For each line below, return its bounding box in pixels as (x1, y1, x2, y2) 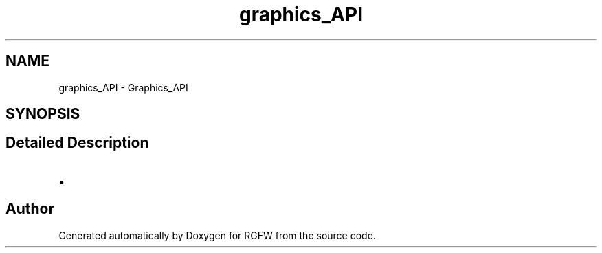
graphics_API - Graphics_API (58, 81, 188, 93)
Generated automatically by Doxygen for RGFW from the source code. (58, 229, 376, 241)
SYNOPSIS (5, 105, 80, 123)
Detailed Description (5, 134, 149, 152)
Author (5, 200, 54, 218)
